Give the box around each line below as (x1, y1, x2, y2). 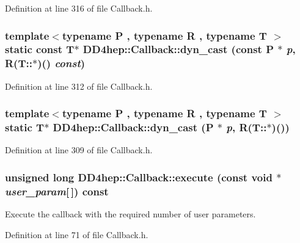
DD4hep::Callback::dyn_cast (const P (82, 42, 274, 57)
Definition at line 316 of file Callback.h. (5, 2, 153, 14)
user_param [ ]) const (5, 183, 109, 198)
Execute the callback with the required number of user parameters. (5, 208, 256, 220)
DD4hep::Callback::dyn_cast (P (53, 120, 214, 135)
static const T (5, 42, 75, 57)
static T (5, 120, 45, 135)
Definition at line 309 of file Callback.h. (5, 143, 153, 156)
